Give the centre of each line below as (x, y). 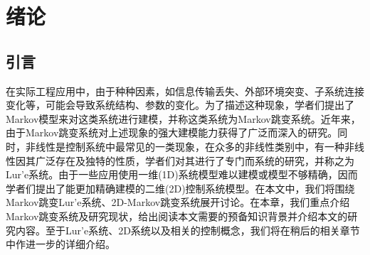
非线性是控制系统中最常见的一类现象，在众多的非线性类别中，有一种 (185, 146)
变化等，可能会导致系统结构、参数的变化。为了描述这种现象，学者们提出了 (180, 105)
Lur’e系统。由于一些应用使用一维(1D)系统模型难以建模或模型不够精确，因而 (182, 174)
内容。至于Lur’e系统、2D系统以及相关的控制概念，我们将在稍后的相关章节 (187, 230)
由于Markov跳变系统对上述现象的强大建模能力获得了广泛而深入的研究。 (172, 132)
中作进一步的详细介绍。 (60, 244)
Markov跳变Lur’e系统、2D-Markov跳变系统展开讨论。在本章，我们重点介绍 (178, 202)
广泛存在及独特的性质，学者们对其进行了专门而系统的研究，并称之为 (195, 160)
